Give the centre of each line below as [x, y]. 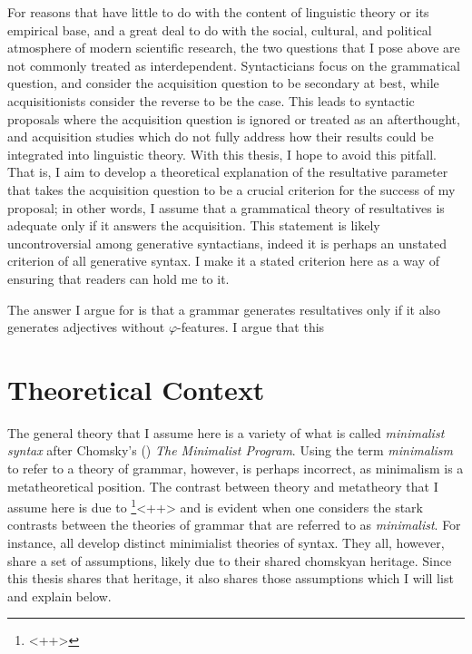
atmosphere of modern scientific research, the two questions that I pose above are [234, 48]
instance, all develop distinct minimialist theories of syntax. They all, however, [226, 543]
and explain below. [59, 595]
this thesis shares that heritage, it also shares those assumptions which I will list [231, 578]
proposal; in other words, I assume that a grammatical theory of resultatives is [226, 207]
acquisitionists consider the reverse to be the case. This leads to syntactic [211, 100]
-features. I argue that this [251, 327]
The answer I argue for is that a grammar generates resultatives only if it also [224, 309]
